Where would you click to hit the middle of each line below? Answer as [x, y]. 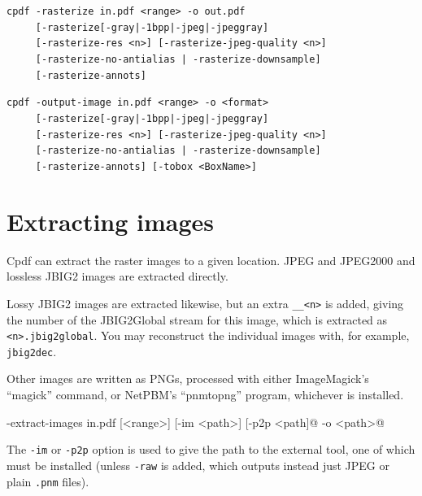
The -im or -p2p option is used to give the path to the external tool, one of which [211, 449]
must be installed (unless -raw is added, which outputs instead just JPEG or [198, 465]
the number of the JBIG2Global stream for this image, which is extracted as [197, 319]
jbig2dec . [32, 351]
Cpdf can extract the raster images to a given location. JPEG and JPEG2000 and [211, 260]
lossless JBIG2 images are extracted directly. [117, 276]
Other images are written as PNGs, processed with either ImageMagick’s [188, 379]
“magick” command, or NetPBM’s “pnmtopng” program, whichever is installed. [205, 395]
